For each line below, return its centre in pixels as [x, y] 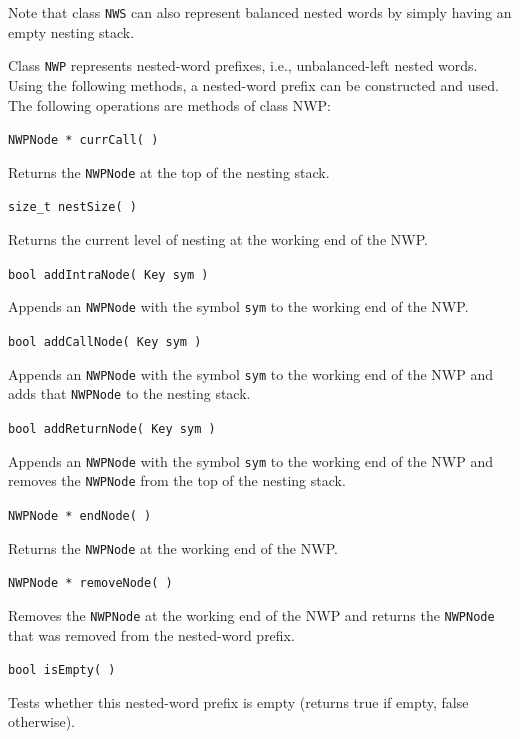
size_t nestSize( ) [72, 207]
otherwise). [42, 721]
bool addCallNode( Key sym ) [105, 341]
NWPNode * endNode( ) [80, 515]
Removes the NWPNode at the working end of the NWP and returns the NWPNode [251, 614]
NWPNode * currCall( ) [83, 140]
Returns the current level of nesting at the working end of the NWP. [218, 239]
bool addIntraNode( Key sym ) [108, 274]
